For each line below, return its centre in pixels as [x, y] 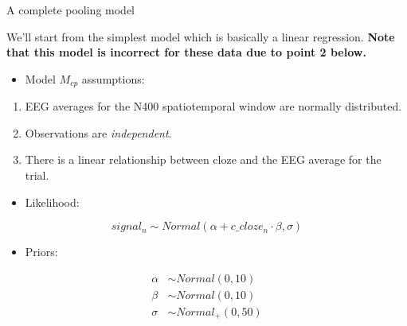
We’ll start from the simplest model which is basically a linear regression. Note [201, 36]
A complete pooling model [70, 10]
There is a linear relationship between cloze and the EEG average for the [203, 159]
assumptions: [113, 78]
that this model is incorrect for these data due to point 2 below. [186, 52]
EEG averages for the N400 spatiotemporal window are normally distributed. [213, 106]
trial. [37, 175]
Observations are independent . [98, 132]
